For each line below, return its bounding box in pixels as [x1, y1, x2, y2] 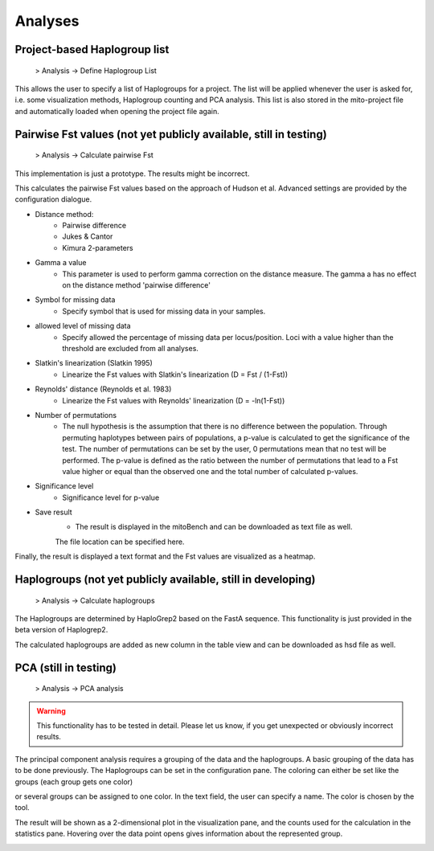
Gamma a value [35, 258, 87, 268]
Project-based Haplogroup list [14, 43, 170, 56]
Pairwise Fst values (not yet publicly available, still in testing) [14, 127, 327, 141]
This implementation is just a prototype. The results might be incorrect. [14, 169, 250, 178]
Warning [36, 706, 66, 715]
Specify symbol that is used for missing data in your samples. [62, 306, 266, 316]
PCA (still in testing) [14, 661, 117, 674]
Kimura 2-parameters [62, 243, 133, 252]
